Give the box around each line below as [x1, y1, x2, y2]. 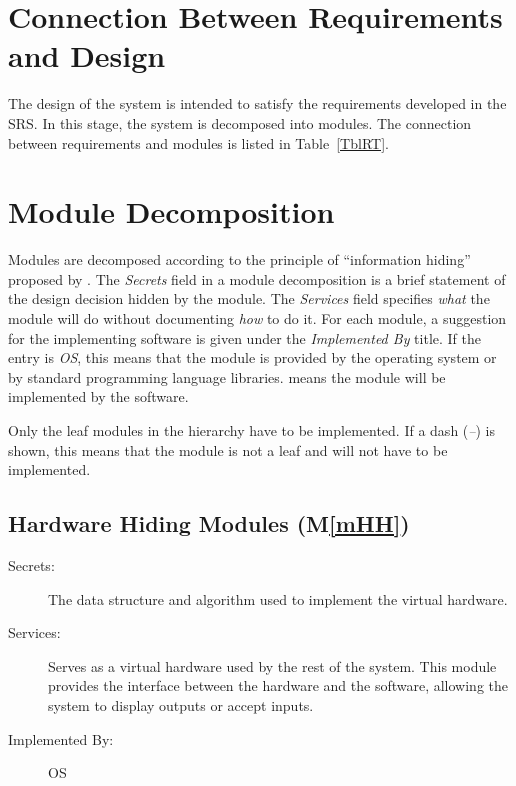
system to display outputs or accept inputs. [48, 694, 314, 715]
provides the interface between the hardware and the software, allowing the [48, 675, 508, 696]
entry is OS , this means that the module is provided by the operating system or [8, 347, 497, 368]
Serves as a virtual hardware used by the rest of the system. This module [48, 655, 497, 676]
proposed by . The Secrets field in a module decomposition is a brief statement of [8, 268, 506, 289]
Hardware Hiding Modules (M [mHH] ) [8, 508, 410, 539]
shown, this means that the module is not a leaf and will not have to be [8, 439, 448, 460]
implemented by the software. [8, 386, 189, 407]
